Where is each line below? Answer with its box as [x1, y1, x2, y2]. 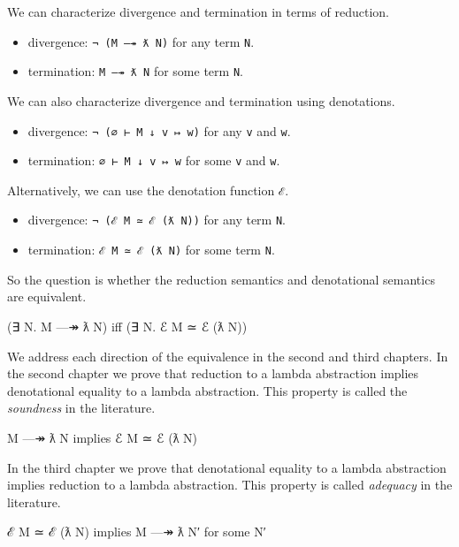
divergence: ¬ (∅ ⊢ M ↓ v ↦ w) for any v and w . [27, 121, 291, 140]
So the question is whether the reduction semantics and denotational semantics [7, 270, 435, 288]
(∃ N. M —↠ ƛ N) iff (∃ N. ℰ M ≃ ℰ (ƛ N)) [7, 316, 248, 335]
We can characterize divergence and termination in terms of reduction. [7, 3, 389, 20]
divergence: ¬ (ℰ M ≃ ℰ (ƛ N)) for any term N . [27, 210, 287, 229]
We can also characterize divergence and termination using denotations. [7, 91, 395, 110]
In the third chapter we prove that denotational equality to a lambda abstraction [7, 458, 447, 476]
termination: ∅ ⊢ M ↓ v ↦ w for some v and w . [27, 151, 280, 170]
